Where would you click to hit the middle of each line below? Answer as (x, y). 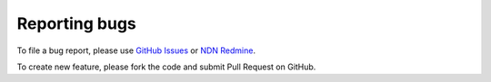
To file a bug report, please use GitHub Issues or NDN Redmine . (136, 50)
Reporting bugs (76, 23)
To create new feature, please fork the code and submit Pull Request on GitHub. (166, 67)
